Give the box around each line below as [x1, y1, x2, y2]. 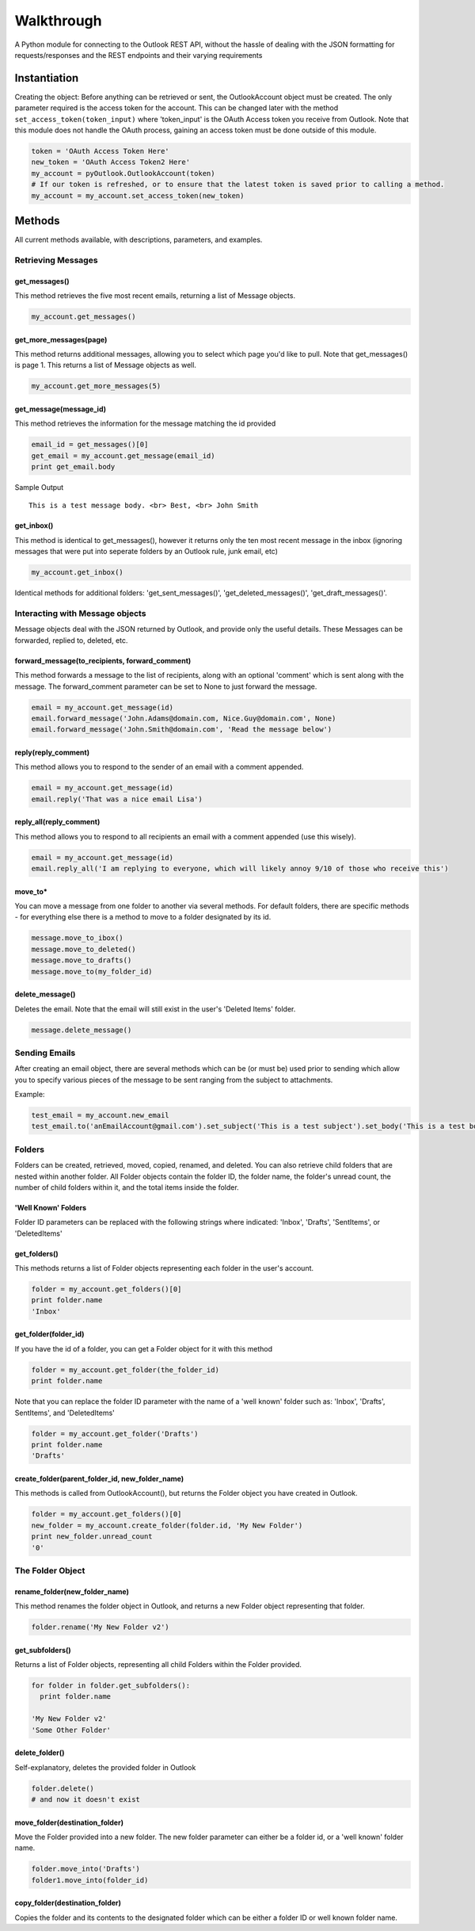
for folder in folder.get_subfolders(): [31, 1681, 190, 1690]
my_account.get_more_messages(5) [31, 381, 161, 391]
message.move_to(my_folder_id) [31, 967, 154, 976]
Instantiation [14, 71, 79, 85]
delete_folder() [14, 1748, 65, 1757]
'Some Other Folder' [31, 1725, 111, 1734]
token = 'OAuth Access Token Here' [31, 147, 169, 155]
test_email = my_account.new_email [31, 1111, 169, 1120]
